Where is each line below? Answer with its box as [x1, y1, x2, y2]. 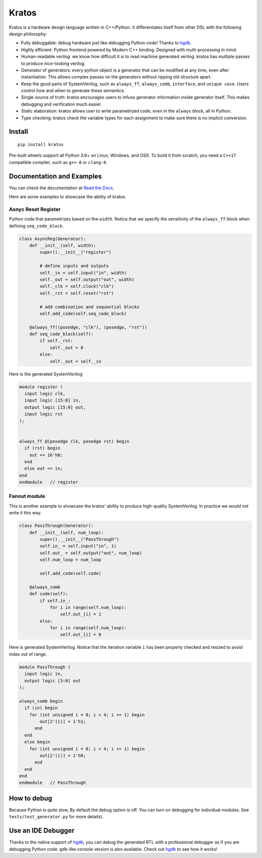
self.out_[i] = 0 [60, 632, 101, 638]
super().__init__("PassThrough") [39, 536, 119, 542]
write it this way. [9, 510, 42, 516]
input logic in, [24, 671, 63, 676]
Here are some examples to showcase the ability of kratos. [9, 194, 127, 200]
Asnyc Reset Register [9, 206, 61, 213]
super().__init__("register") [39, 250, 112, 255]
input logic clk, [24, 391, 65, 397]
